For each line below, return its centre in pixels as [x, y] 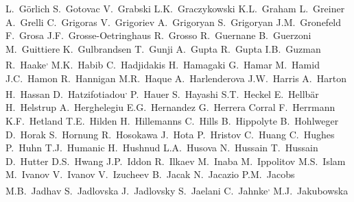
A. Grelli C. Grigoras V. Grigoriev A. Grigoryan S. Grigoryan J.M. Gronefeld [174, 22]
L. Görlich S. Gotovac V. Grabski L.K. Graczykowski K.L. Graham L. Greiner [175, 8]
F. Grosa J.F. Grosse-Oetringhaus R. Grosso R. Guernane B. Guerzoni [158, 35]
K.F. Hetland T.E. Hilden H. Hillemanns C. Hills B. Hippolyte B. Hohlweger [172, 121]
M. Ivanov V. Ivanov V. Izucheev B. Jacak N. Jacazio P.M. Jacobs [150, 174]
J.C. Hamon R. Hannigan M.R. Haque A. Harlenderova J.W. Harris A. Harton [176, 78]
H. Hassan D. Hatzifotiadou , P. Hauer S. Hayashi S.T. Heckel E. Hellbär [162, 93]
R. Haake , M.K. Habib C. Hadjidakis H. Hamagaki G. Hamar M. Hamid [163, 64]
